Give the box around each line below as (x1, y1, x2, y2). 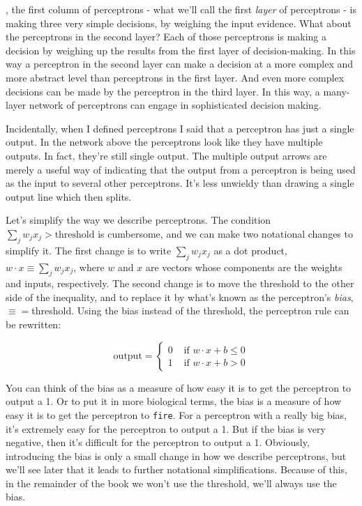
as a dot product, (213, 243, 287, 257)
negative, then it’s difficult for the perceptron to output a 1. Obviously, (6, 435, 310, 450)
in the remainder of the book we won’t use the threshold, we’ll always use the (6, 475, 337, 490)
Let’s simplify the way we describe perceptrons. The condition (6, 213, 271, 227)
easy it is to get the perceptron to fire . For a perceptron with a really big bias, (6, 407, 347, 422)
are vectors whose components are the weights (145, 259, 342, 274)
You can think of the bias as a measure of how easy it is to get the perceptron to (6, 380, 352, 394)
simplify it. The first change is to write (6, 243, 172, 257)
